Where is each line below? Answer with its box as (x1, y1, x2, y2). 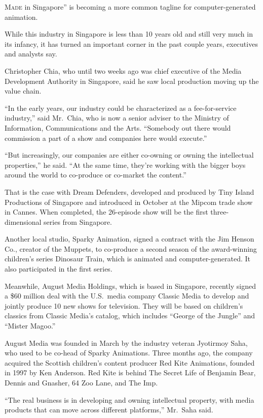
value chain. (5, 85, 42, 96)
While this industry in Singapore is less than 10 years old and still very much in (5, 28, 253, 39)
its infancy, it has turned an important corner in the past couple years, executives (5, 38, 258, 49)
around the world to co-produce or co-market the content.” (5, 169, 186, 180)
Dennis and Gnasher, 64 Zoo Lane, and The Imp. (5, 377, 158, 387)
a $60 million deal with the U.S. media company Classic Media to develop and (5, 290, 249, 301)
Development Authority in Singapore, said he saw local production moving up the (5, 75, 259, 86)
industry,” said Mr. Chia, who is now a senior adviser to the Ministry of (5, 112, 229, 123)
